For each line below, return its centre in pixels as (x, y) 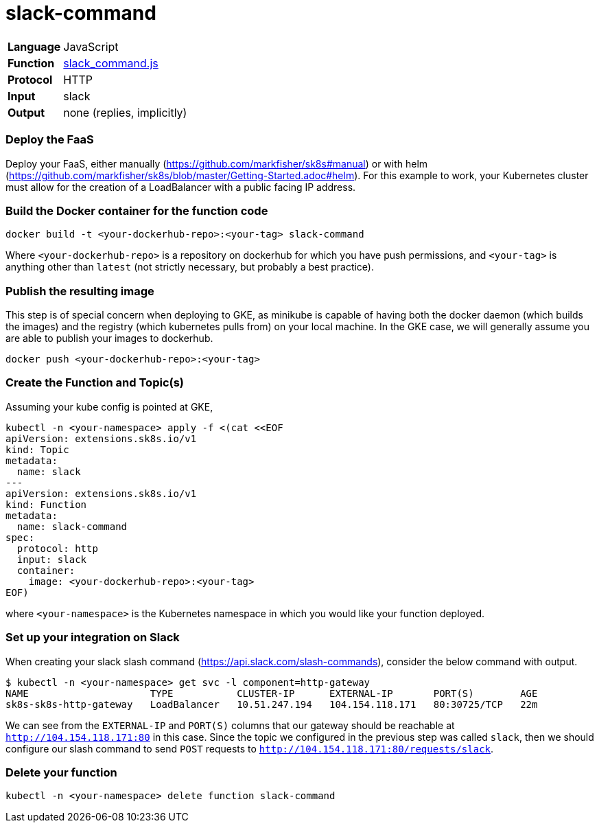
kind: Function (46, 504)
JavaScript (91, 46)
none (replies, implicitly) (125, 112)
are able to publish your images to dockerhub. (109, 338)
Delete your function (61, 772)
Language (34, 46)
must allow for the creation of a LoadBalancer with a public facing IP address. (181, 187)
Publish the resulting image (80, 291)
